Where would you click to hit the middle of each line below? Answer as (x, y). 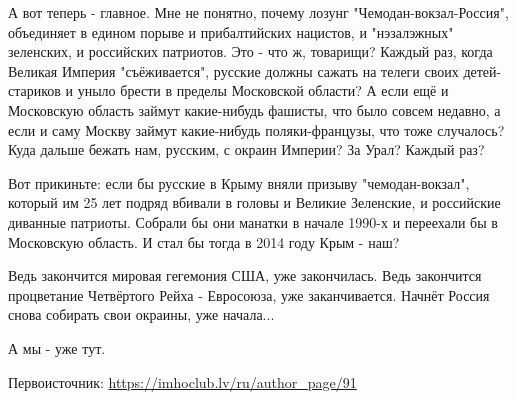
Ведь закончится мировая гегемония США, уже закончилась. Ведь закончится (245, 275)
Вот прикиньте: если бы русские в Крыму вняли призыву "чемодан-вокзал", (239, 182)
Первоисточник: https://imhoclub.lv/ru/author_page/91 (182, 381)
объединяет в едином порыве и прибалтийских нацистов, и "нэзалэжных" (231, 31)
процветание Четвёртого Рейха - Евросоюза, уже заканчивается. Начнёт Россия (249, 294)
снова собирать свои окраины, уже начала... (141, 314)
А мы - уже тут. (57, 347)
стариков (34, 90)
